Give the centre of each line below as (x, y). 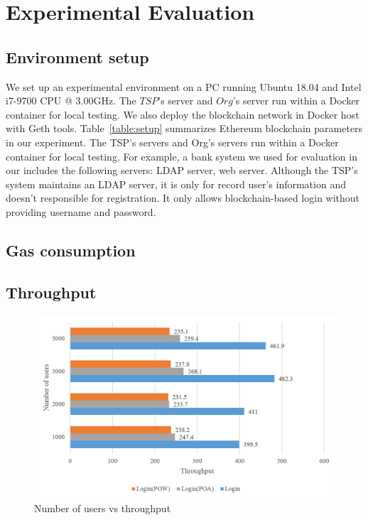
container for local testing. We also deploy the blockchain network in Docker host (183, 114)
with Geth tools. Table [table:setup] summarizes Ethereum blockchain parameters (184, 128)
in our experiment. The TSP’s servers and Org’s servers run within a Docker (172, 142)
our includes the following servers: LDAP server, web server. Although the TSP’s (182, 170)
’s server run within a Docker (296, 101)
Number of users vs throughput (103, 508)
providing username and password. (81, 211)
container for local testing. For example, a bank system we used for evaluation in (182, 156)
